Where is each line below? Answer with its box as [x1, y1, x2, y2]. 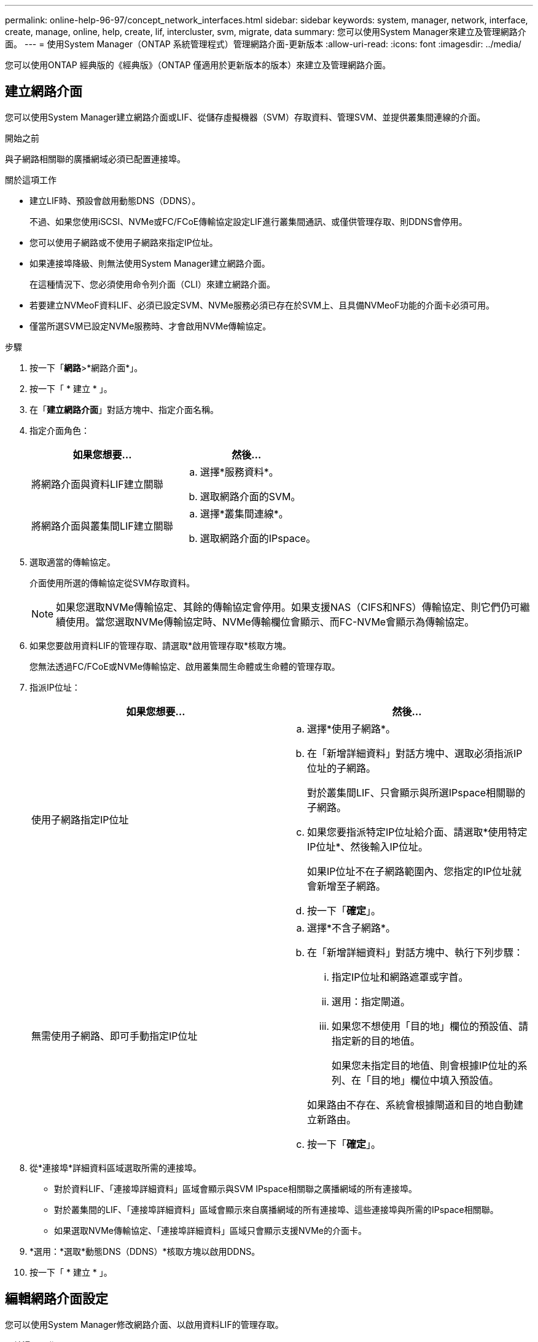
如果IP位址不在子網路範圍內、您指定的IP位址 [307, 865, 512, 877]
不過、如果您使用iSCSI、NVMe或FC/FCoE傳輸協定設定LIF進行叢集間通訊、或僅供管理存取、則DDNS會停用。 [29, 216, 467, 227]
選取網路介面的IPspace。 [200, 532, 316, 544]
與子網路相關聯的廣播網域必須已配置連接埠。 [5, 153, 185, 164]
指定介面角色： [29, 425, 90, 436]
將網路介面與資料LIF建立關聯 [31, 477, 163, 490]
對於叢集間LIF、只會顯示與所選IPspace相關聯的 [307, 786, 526, 799]
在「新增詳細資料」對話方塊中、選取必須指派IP [307, 747, 523, 759]
